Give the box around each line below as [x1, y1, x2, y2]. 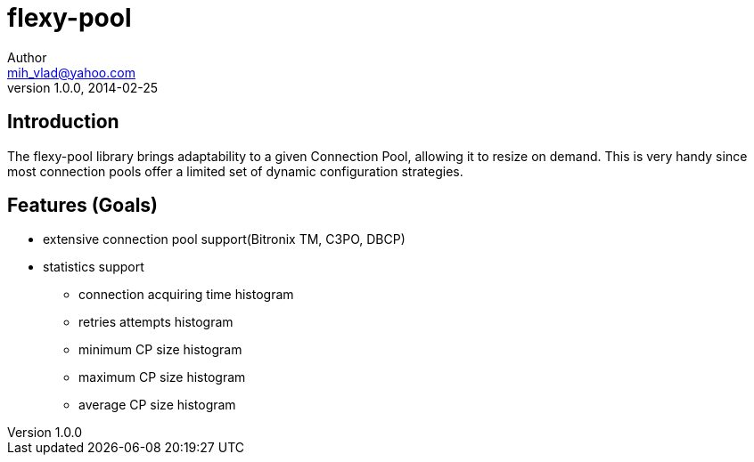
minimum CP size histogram [78, 342, 242, 358]
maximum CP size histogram [78, 369, 246, 385]
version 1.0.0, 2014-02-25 [7, 79, 159, 95]
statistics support [43, 259, 144, 275]
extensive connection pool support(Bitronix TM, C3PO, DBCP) [43, 231, 406, 247]
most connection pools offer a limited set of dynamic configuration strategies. [7, 163, 463, 179]
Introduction [7, 110, 119, 134]
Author [7, 49, 47, 65]
